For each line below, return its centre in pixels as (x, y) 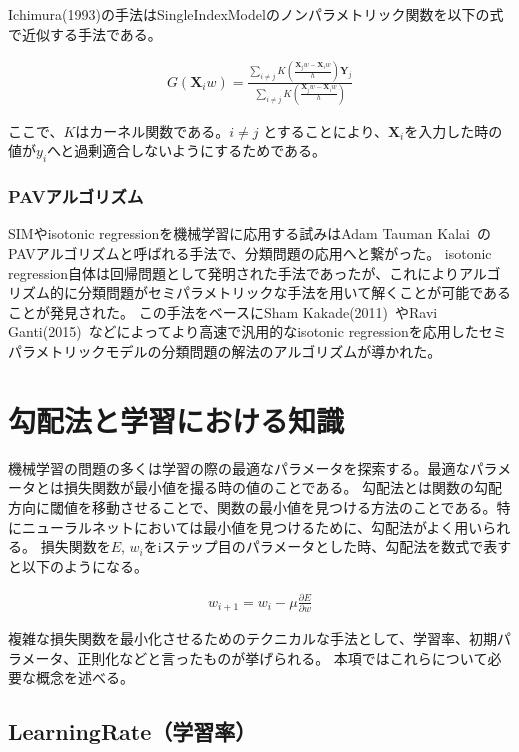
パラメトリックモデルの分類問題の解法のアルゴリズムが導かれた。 (225, 351)
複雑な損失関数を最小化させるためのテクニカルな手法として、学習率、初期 (252, 638)
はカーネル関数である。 (152, 130)
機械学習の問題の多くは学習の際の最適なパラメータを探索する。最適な (239, 467)
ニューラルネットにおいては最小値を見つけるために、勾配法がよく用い (252, 526)
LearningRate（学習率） (132, 731)
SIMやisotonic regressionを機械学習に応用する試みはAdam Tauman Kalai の (249, 233)
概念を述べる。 (84, 677)
